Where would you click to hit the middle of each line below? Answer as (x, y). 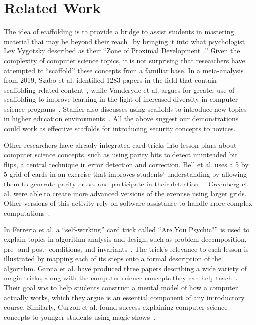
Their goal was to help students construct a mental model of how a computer (121, 287)
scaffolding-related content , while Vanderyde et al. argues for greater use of (119, 89)
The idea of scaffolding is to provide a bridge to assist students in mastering (119, 31)
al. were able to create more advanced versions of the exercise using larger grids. (125, 193)
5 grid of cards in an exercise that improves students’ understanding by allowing (126, 174)
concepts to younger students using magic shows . (80, 316)
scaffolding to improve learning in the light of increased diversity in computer (121, 99)
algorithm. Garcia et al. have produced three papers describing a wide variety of (125, 268)
